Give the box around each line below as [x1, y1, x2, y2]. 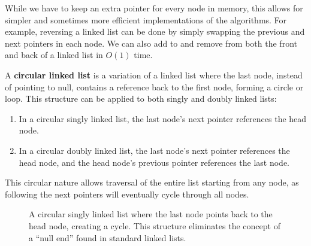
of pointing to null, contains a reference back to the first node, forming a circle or [5, 80, 304, 93]
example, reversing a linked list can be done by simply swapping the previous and [5, 25, 305, 38]
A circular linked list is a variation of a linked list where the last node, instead [5, 68, 303, 81]
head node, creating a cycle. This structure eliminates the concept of [29, 219, 280, 232]
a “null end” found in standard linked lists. [29, 231, 186, 244]
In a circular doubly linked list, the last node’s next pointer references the [19, 144, 290, 156]
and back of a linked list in [5, 48, 103, 61]
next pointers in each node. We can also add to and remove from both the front [5, 37, 297, 49]
